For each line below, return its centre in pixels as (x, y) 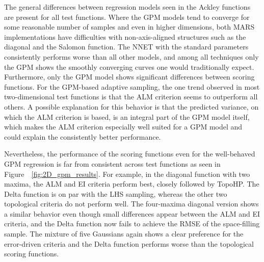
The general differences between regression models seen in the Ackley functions (127, 7)
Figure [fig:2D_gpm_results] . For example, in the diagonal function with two (127, 174)
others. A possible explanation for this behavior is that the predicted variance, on (131, 106)
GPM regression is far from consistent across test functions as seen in (112, 163)
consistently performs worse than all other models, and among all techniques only (131, 56)
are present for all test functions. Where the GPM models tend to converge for (127, 17)
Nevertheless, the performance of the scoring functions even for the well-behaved (130, 154)
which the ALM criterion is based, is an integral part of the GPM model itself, (127, 116)
